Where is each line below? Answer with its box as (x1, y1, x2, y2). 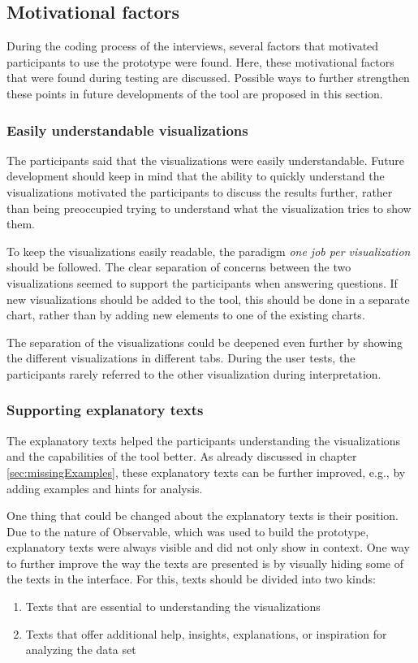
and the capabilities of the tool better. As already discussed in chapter (6, 448, 357, 465)
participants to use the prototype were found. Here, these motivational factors (6, 53, 394, 70)
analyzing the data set (25, 641, 136, 658)
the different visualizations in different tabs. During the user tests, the (6, 349, 356, 366)
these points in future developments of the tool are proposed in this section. (6, 84, 383, 102)
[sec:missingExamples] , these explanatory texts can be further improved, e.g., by (6, 463, 406, 480)
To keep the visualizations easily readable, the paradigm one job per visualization (6, 242, 411, 259)
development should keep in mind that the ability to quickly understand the (6, 167, 385, 184)
